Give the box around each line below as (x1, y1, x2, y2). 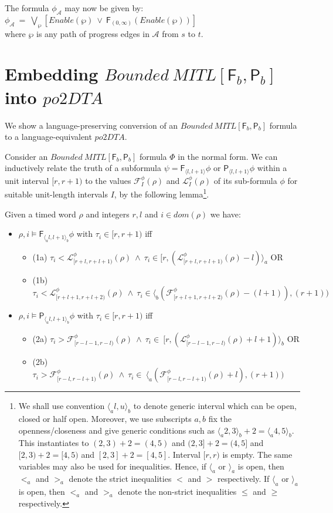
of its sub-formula (213, 174, 277, 186)
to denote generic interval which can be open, (133, 400, 297, 412)
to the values (85, 174, 131, 186)
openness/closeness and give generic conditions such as (18, 424, 215, 436)
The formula (5, 2, 49, 14)
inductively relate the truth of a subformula (5, 162, 162, 174)
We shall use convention (18, 400, 105, 412)
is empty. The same (222, 448, 293, 460)
